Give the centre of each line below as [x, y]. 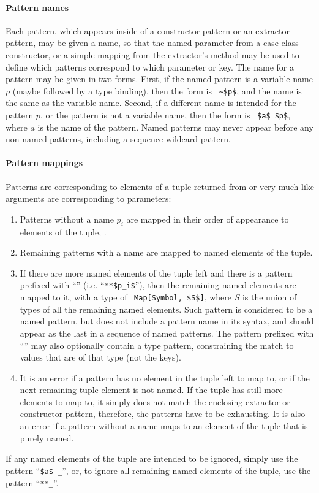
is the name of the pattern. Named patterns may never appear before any [175, 127]
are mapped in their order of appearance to [208, 219]
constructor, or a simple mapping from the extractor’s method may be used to [152, 54]
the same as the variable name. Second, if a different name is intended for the [151, 103]
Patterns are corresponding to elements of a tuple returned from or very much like [160, 186]
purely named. [47, 438]
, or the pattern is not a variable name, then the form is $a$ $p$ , [165, 115]
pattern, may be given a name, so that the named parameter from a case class [152, 43]
